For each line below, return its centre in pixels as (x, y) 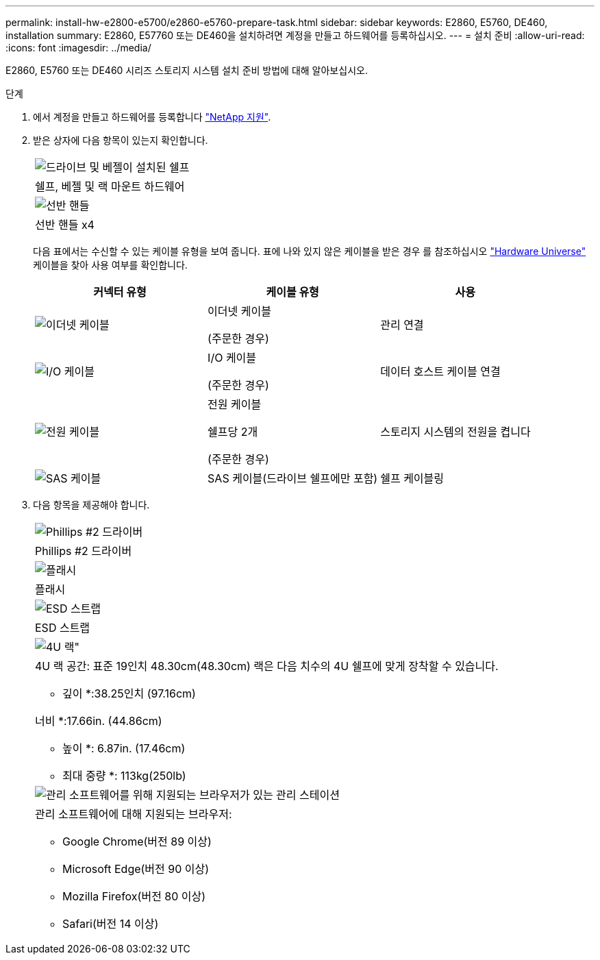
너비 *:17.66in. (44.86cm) (99, 721)
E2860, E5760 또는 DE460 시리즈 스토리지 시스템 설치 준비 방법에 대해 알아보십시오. (187, 70)
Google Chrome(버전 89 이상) (137, 841)
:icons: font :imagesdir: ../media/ (78, 48)
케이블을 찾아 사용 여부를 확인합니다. (110, 265)
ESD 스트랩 (63, 628)
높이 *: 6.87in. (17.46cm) (124, 748)
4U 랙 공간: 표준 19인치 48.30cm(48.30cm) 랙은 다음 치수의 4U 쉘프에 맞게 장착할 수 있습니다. (267, 666)
